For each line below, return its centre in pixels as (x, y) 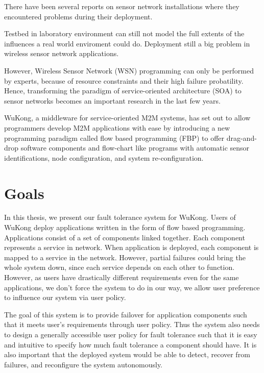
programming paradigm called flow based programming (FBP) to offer (114, 138)
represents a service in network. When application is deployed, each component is (131, 247)
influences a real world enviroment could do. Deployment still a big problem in (127, 43)
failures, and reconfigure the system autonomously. (83, 364)
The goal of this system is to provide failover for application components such (126, 314)
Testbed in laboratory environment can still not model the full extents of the (124, 33)
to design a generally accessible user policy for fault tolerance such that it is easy (131, 334)
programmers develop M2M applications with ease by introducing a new (117, 127)
